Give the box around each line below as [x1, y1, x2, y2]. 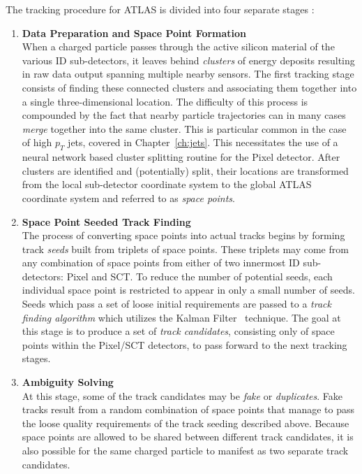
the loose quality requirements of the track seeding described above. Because [22, 415, 349, 430]
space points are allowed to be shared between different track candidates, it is [22, 429, 354, 444]
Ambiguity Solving [22, 375, 114, 389]
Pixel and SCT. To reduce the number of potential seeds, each [66, 268, 333, 283]
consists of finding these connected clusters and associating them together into [22, 80, 357, 94]
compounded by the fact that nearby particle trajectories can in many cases [22, 108, 346, 122]
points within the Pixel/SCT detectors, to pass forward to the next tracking [22, 337, 347, 352]
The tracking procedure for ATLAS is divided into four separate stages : [6, 2, 315, 16]
